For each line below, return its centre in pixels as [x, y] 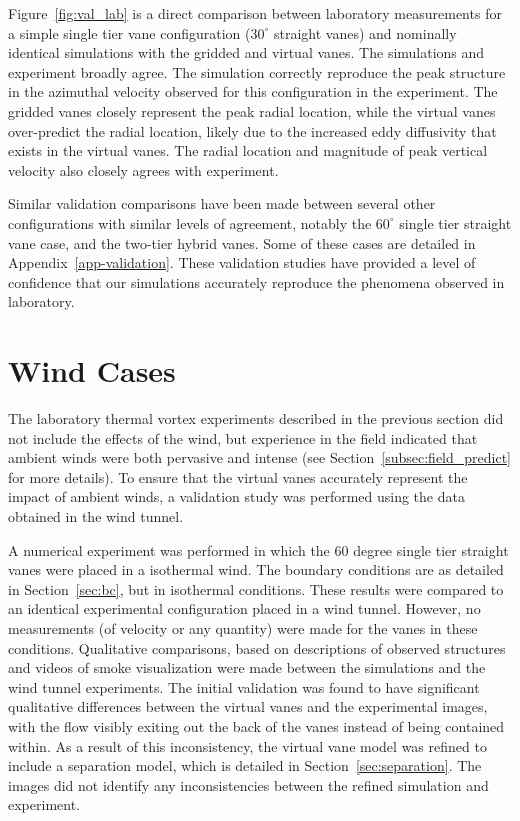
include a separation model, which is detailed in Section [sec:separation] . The [245, 765]
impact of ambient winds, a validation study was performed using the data [236, 496]
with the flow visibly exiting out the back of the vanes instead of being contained [256, 725]
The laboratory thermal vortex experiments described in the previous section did [256, 418]
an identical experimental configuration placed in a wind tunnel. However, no [244, 608]
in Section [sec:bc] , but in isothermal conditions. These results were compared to [256, 588]
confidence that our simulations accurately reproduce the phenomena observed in [256, 281]
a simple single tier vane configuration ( [129, 32]
